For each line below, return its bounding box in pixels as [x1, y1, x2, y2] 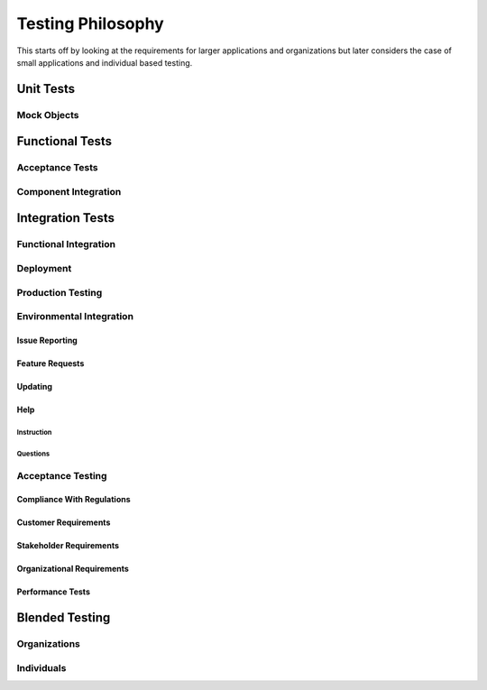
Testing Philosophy [16, 14, 164, 33]
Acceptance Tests [16, 161, 98, 174]
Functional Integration [16, 238, 116, 251]
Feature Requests [16, 357, 85, 369]
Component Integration [16, 185, 122, 198]
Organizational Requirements [16, 564, 130, 575]
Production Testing [16, 286, 103, 299]
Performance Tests [16, 586, 90, 597]
